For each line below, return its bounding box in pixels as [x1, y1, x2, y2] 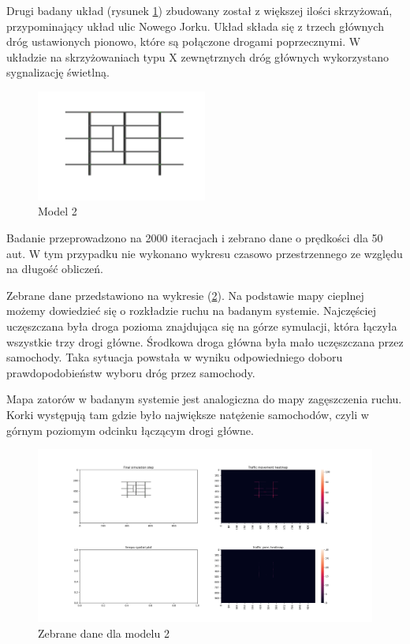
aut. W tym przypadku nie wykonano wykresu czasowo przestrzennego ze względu [6, 245, 403, 261]
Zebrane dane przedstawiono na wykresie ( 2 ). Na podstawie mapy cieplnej [6, 286, 364, 303]
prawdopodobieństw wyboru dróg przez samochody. [6, 364, 255, 380]
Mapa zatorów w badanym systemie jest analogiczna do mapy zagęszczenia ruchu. [6, 391, 402, 407]
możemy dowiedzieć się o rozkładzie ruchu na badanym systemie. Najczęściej [6, 302, 376, 319]
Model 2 [38, 203, 77, 219]
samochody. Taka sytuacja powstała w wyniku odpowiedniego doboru [6, 349, 343, 365]
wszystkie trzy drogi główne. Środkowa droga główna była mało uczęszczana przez [6, 333, 404, 350]
